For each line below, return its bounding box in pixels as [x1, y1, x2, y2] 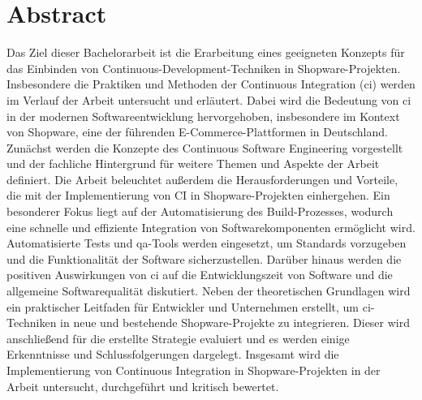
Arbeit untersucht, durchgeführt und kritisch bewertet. [6, 377, 279, 394]
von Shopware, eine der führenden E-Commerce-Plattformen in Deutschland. [6, 123, 388, 140]
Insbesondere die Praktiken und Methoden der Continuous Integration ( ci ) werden [6, 75, 416, 92]
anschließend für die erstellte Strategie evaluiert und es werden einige [6, 329, 350, 346]
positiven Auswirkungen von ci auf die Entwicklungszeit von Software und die [6, 266, 393, 283]
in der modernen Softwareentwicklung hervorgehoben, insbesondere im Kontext [6, 107, 400, 124]
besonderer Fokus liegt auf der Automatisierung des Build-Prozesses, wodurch [6, 203, 394, 220]
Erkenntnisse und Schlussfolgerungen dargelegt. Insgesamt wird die [6, 346, 339, 363]
